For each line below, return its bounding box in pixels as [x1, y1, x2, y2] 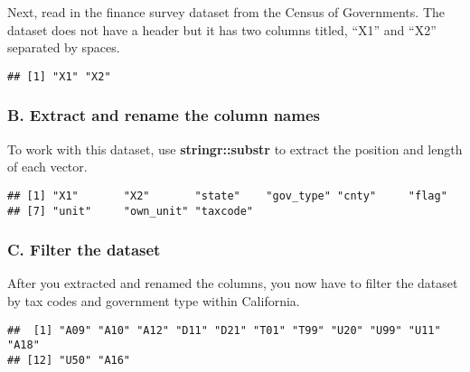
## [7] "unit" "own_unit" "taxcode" [7, 204, 254, 218]
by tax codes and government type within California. [7, 291, 300, 310]
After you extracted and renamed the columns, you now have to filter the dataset [7, 274, 458, 293]
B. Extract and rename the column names [7, 104, 320, 126]
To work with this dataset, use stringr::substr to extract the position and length [7, 139, 463, 158]
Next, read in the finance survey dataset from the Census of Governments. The [7, 3, 445, 21]
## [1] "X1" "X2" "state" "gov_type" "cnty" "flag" [7, 189, 447, 202]
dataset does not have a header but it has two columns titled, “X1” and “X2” [7, 20, 437, 39]
